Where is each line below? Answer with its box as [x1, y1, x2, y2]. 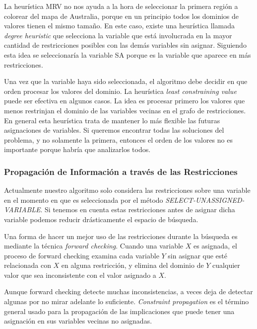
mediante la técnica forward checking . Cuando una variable [4, 241, 184, 251]
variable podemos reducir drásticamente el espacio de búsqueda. [4, 214, 198, 224]
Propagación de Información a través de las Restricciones [4, 165, 238, 177]
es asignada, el [193, 241, 237, 251]
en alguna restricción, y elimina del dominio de [61, 260, 204, 270]
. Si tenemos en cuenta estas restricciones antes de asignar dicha [40, 204, 235, 215]
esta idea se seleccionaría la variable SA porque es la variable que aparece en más [4, 49, 251, 60]
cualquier [212, 260, 240, 270]
